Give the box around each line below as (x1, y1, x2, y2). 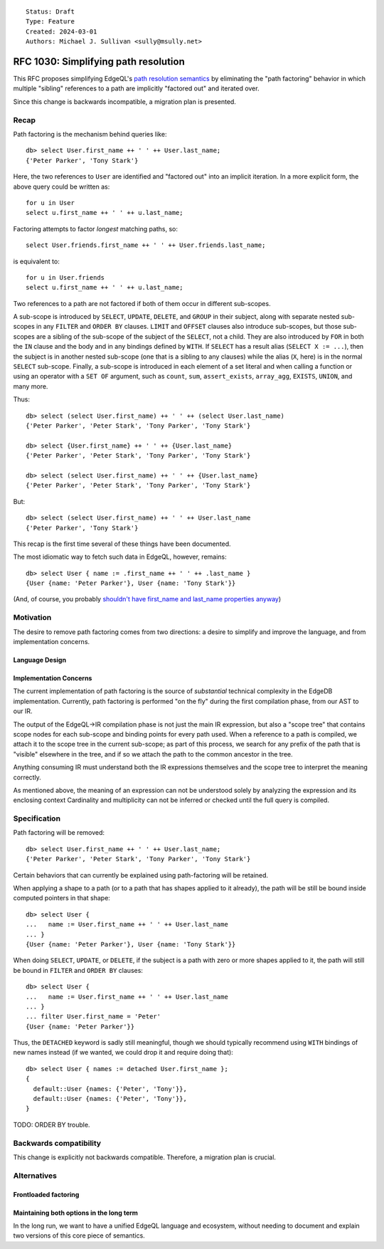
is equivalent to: (13, 257, 60, 265)
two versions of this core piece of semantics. (13, 1231, 145, 1240)
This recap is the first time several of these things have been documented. (13, 539, 231, 548)
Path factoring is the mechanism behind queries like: (13, 130, 167, 138)
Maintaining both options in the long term (13, 1208, 139, 1217)
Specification (13, 813, 60, 823)
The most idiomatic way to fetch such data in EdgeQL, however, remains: (13, 552, 227, 562)
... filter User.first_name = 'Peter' (26, 1013, 161, 1021)
